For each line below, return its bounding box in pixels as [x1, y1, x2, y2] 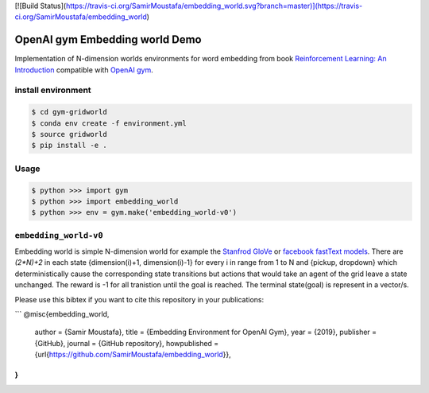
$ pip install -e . [31, 141, 107, 150]
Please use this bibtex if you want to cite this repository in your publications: [14, 294, 265, 304]
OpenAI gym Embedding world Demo [14, 33, 202, 47]
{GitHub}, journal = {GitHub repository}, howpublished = [34, 338, 219, 348]
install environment [14, 84, 91, 95]
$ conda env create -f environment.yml [31, 119, 187, 127]
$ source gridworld [31, 130, 107, 139]
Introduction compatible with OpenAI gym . [14, 64, 154, 75]
